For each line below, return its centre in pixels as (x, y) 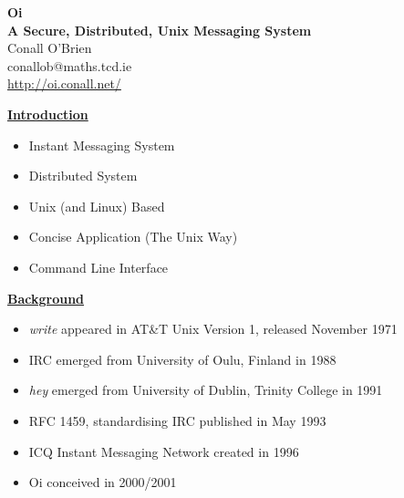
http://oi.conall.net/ (64, 83)
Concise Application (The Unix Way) (133, 237)
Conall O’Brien (50, 48)
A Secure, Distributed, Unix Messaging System (160, 30)
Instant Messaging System (102, 145)
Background (46, 298)
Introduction (48, 114)
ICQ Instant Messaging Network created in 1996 (164, 451)
